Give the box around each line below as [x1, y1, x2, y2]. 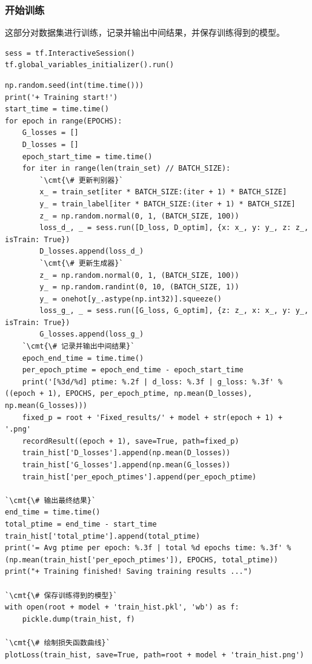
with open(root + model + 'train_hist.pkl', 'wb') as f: [5, 603, 239, 612]
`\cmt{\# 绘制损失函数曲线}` [5, 638, 110, 647]
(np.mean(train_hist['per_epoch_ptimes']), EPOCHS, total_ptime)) [5, 555, 279, 564]
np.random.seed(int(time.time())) [5, 81, 144, 90]
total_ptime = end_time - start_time [5, 519, 157, 528]
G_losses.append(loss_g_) [39, 330, 144, 339]
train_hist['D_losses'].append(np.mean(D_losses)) [22, 449, 231, 458]
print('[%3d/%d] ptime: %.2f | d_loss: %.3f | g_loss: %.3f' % [22, 377, 283, 386]
